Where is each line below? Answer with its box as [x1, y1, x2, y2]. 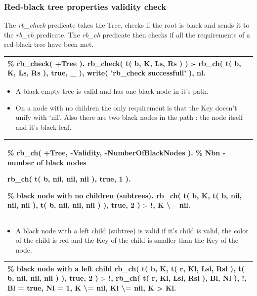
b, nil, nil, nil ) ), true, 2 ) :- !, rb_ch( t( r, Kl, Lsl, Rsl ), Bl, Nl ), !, [7, 273, 247, 283]
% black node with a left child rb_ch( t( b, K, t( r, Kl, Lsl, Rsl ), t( [7, 263, 245, 273]
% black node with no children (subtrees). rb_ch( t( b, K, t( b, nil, [7, 190, 242, 200]
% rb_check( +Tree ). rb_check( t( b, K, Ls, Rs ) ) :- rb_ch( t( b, [7, 58, 241, 68]
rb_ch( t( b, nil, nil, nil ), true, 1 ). [7, 174, 131, 184]
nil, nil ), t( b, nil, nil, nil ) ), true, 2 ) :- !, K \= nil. [7, 200, 191, 210]
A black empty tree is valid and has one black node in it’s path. [15, 86, 209, 96]
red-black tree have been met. [4, 39, 94, 49]
